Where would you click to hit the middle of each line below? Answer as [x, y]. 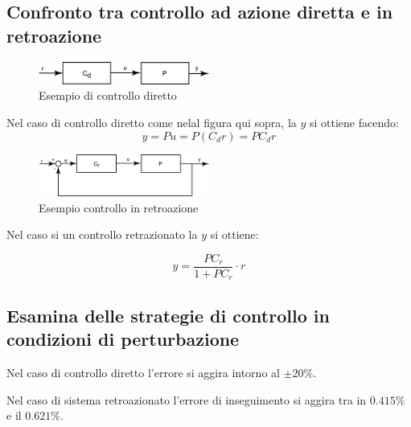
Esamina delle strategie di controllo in [168, 315]
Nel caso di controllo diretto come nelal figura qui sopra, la [152, 122]
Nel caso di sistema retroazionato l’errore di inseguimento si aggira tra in [187, 399]
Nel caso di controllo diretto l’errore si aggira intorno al [143, 372]
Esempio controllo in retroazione [119, 207]
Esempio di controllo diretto [108, 95]
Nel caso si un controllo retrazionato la [102, 234]
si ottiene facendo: [354, 122]
